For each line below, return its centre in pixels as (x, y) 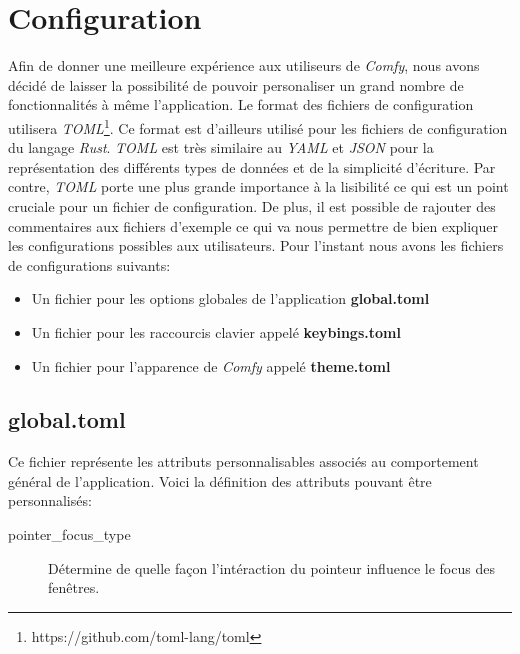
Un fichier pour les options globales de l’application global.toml (230, 298)
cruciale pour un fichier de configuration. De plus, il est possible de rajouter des (252, 205)
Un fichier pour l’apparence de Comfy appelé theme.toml (211, 365)
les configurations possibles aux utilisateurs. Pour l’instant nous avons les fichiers (256, 245)
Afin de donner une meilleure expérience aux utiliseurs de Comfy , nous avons (244, 65)
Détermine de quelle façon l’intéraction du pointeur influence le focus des (271, 567)
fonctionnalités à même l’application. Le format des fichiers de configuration (241, 104)
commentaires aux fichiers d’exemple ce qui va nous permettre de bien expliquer (253, 225)
